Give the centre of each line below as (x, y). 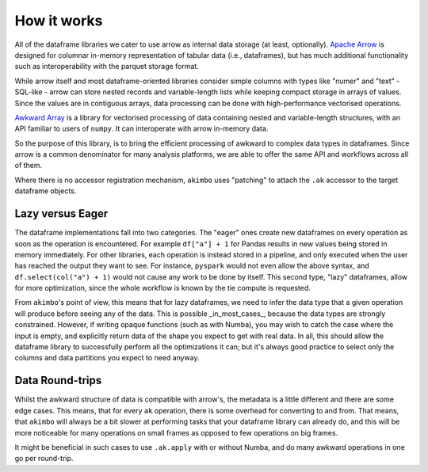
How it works (59, 21)
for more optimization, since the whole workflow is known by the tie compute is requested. (162, 288)
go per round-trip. (44, 459)
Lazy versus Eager (61, 214)
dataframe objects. (46, 191)
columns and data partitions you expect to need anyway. (107, 358)
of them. (29, 166)
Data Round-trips (58, 381)
